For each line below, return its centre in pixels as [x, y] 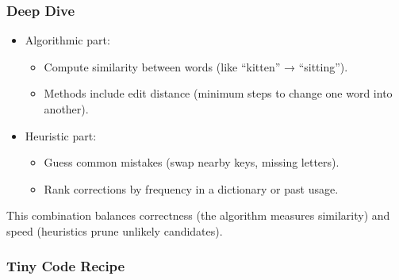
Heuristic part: [61, 135]
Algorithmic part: [67, 40]
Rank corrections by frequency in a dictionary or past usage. [191, 188]
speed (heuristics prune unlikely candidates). [115, 230]
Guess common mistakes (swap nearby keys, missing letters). [192, 162]
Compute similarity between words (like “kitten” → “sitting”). [196, 66]
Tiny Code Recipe [66, 266]
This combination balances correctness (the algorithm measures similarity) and [198, 215]
